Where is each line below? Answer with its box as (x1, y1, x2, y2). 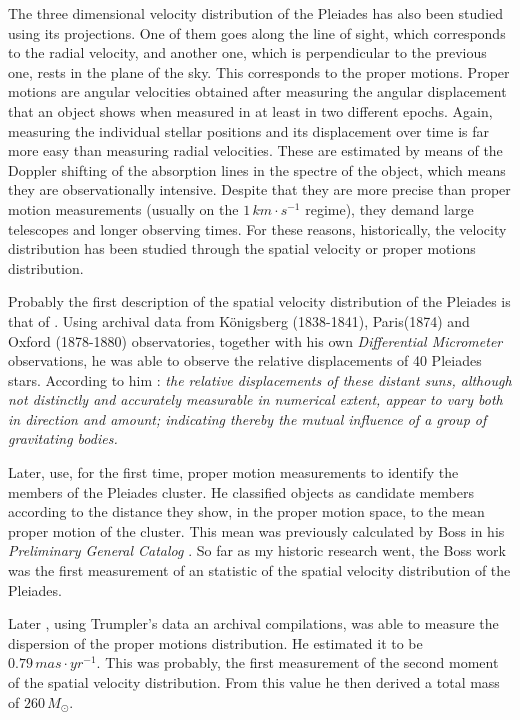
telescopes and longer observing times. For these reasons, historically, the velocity (8, 218, 507, 239)
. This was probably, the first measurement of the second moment (96, 652, 499, 673)
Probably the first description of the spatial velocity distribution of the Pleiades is (8, 291, 511, 312)
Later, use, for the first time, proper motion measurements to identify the (8, 462, 459, 483)
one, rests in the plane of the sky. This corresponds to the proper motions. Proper (8, 61, 510, 82)
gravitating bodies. (8, 428, 118, 449)
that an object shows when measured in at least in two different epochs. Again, (8, 100, 493, 121)
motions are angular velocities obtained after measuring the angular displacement (8, 81, 507, 102)
